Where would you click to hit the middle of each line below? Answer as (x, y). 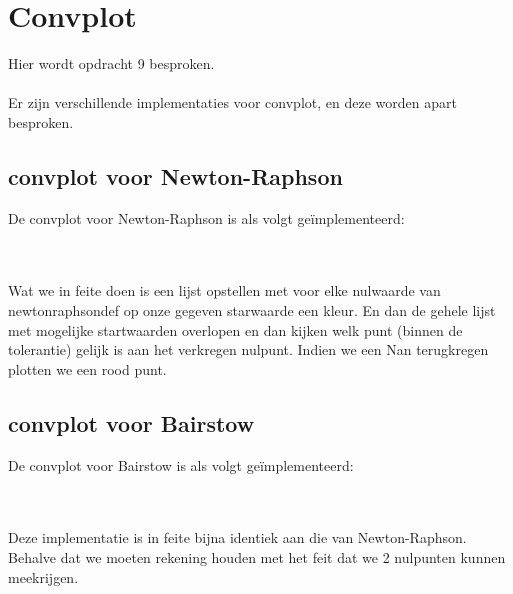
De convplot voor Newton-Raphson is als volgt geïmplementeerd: (206, 217)
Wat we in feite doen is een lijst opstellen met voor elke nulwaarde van (224, 290)
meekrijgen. (43, 576)
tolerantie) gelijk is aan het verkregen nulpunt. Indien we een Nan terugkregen (248, 349)
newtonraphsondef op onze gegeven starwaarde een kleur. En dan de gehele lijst (252, 310)
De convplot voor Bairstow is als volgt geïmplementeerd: (181, 464)
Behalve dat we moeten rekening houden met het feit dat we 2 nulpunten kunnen (257, 557)
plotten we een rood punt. (87, 368)
